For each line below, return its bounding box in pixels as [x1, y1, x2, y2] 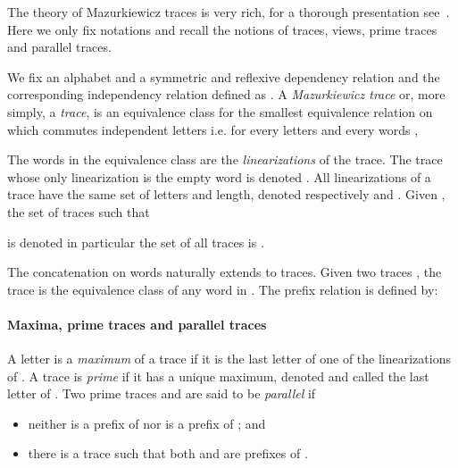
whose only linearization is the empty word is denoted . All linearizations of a [7, 167, 431, 186]
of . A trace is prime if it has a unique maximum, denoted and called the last [7, 366, 429, 385]
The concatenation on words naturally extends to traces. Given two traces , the [7, 263, 442, 281]
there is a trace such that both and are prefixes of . [28, 444, 308, 463]
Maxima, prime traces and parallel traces [7, 314, 267, 333]
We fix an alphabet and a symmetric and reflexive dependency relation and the [7, 67, 440, 86]
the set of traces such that [7, 202, 150, 221]
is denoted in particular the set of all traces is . [7, 232, 264, 251]
